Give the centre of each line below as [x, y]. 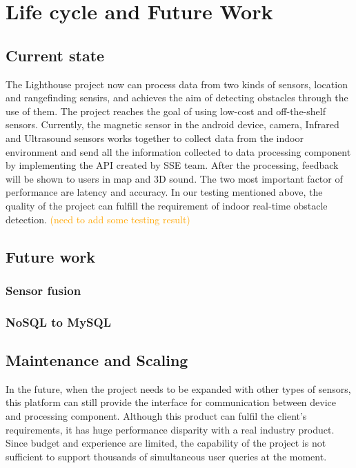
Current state [55, 55]
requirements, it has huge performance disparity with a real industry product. [170, 429]
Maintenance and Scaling [97, 359]
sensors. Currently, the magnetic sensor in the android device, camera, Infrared [172, 124]
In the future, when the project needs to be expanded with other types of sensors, [178, 388]
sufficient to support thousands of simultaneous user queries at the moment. [166, 456]
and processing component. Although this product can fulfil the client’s [156, 415]
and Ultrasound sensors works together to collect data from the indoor [155, 138]
